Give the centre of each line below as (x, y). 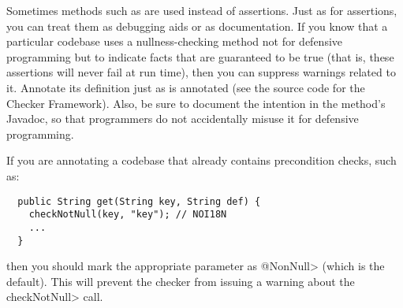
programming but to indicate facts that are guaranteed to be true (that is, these (200, 56)
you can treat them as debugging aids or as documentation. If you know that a (197, 26)
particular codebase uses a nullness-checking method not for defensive (175, 41)
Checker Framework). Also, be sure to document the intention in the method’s (196, 103)
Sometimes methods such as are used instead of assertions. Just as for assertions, (202, 10)
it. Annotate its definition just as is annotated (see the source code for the (186, 87)
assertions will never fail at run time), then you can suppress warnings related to (201, 72)
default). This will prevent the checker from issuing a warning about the (181, 281)
